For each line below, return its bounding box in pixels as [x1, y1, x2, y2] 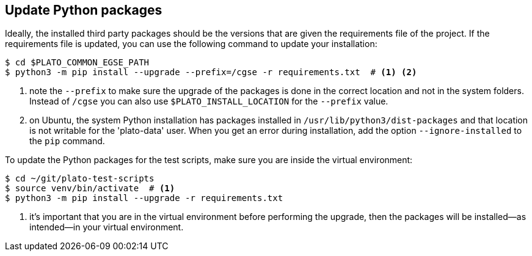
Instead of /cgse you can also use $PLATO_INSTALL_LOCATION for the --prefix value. [29, 96, 388, 107]
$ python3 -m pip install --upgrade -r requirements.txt [5, 193, 283, 203]
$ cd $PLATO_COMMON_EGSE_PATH [5, 57, 150, 68]
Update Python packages [5, 2, 162, 18]
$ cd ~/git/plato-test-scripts [5, 174, 155, 184]
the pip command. [29, 136, 105, 147]
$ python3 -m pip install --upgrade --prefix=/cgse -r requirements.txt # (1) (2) [5, 67, 417, 78]
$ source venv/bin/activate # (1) [5, 183, 175, 194]
